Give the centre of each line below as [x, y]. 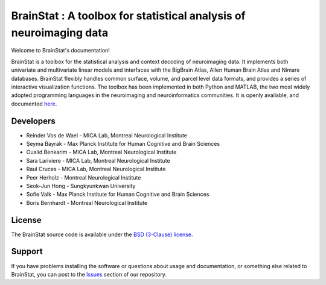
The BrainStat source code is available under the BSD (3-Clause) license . [102, 234]
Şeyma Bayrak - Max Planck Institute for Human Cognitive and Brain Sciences [123, 143]
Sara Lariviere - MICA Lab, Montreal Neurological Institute [98, 160]
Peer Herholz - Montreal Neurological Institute [84, 177]
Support [27, 252]
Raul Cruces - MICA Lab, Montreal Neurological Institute [96, 169]
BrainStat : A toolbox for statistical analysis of [128, 16]
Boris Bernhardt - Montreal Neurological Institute [87, 202]
